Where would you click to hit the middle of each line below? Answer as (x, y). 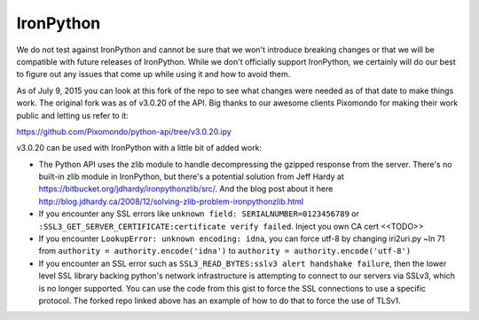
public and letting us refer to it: (72, 115)
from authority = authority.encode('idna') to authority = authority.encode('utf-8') (225, 251)
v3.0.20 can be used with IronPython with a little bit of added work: (139, 148)
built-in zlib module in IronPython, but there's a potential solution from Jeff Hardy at (192, 176)
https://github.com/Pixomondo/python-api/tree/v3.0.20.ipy (124, 131)
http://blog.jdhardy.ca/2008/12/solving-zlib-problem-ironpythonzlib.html (171, 201)
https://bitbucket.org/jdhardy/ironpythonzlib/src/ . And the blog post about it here (186, 189)
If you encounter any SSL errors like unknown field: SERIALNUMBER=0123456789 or (199, 214)
